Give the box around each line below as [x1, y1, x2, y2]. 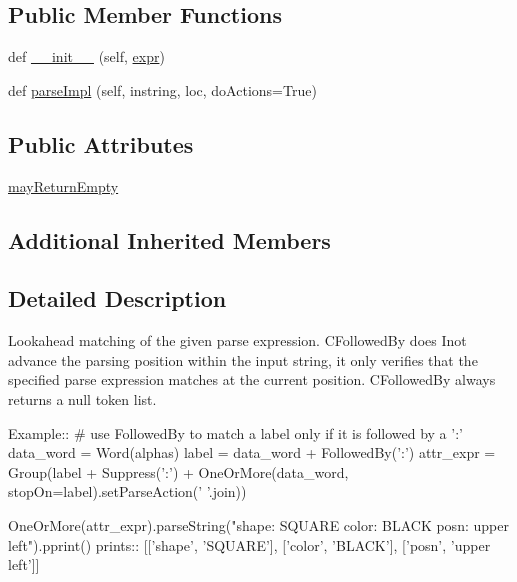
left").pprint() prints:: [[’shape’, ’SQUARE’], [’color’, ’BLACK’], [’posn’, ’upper [8, 534, 491, 555]
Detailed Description [8, 283, 227, 314]
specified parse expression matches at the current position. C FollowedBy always [8, 369, 496, 390]
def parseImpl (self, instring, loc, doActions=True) [8, 79, 317, 100]
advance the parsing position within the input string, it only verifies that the [8, 349, 478, 370]
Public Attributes [8, 128, 194, 159]
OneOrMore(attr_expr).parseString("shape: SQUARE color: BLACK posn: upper [8, 514, 509, 535]
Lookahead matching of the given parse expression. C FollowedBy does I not [8, 330, 467, 351]
